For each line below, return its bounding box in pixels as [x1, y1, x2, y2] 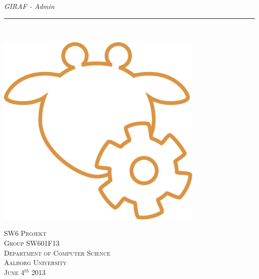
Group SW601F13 [4, 238, 60, 248]
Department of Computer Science [4, 247, 111, 258]
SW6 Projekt [4, 228, 47, 238]
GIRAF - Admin [4, 1, 55, 11]
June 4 [4, 267, 24, 277]
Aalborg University [4, 257, 67, 268]
